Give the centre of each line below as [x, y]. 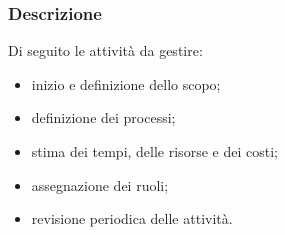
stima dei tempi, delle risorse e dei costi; [154, 151]
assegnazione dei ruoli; [100, 184]
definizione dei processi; [103, 117]
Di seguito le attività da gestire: [105, 50]
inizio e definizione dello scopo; [126, 83]
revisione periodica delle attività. [132, 218]
